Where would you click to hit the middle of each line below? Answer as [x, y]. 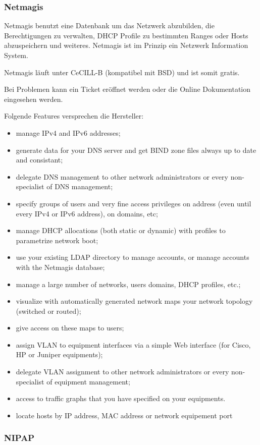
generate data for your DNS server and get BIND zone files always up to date [136, 150]
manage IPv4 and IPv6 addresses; [68, 132]
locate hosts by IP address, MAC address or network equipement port [124, 415]
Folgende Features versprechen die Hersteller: [74, 116]
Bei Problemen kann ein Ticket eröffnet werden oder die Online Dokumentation [127, 89]
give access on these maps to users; [70, 328]
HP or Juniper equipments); [59, 354]
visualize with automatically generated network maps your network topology [134, 301]
